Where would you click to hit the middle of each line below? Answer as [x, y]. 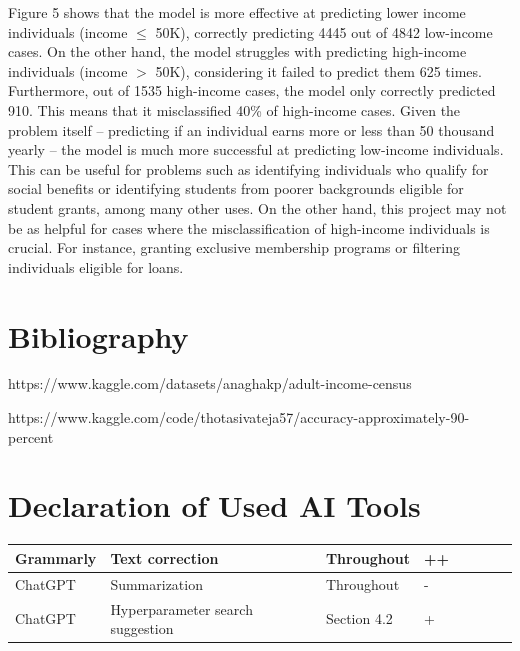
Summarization [156, 583]
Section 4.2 [359, 618]
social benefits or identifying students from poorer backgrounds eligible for [236, 188]
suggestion [142, 628]
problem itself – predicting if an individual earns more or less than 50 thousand [251, 129]
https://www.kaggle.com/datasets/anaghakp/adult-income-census [210, 383]
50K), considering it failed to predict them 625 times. [318, 70]
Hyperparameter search [181, 608]
